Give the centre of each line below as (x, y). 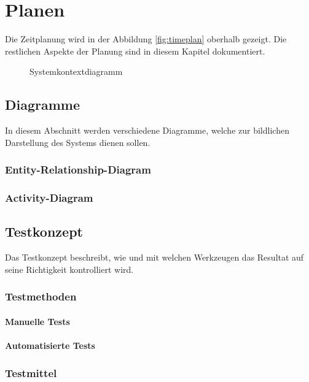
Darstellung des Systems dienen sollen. (78, 142)
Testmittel (31, 372)
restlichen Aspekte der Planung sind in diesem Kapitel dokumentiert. (135, 51)
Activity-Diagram (49, 198)
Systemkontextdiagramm (76, 71)
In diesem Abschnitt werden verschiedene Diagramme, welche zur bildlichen (147, 130)
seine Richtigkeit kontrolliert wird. (69, 269)
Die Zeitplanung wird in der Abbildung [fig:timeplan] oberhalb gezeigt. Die (146, 39)
